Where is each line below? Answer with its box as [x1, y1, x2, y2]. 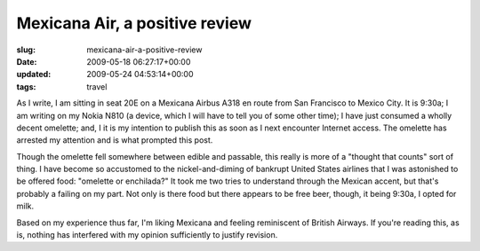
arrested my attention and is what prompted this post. [16, 135, 213, 145]
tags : [16, 81, 36, 92]
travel [86, 81, 108, 92]
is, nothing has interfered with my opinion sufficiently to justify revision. [16, 230, 278, 240]
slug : [16, 44, 36, 55]
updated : [16, 69, 52, 80]
